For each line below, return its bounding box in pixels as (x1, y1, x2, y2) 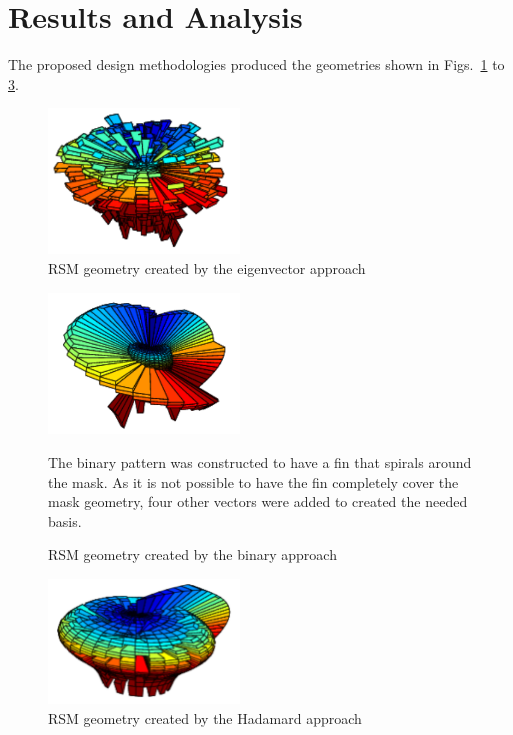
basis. (48, 510, 82, 531)
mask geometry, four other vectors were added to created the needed (48, 491, 468, 512)
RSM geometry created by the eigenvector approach (48, 258, 366, 279)
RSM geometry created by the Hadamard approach (48, 707, 362, 728)
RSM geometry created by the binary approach (48, 544, 337, 565)
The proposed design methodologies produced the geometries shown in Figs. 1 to (8, 54, 505, 75)
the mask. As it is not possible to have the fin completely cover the (48, 471, 459, 492)
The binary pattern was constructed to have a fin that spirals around (48, 452, 472, 473)
